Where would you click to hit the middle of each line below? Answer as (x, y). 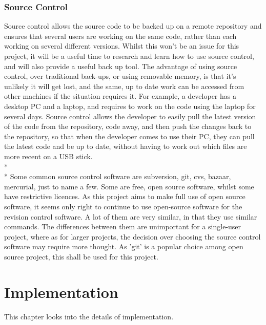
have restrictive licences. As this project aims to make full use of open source (125, 196)
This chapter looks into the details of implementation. (89, 316)
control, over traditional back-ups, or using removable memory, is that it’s (120, 76)
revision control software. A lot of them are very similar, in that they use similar (131, 216)
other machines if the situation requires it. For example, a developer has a (120, 96)
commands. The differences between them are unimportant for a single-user (123, 226)
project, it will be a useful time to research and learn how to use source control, (129, 56)
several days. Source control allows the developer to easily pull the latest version (130, 116)
